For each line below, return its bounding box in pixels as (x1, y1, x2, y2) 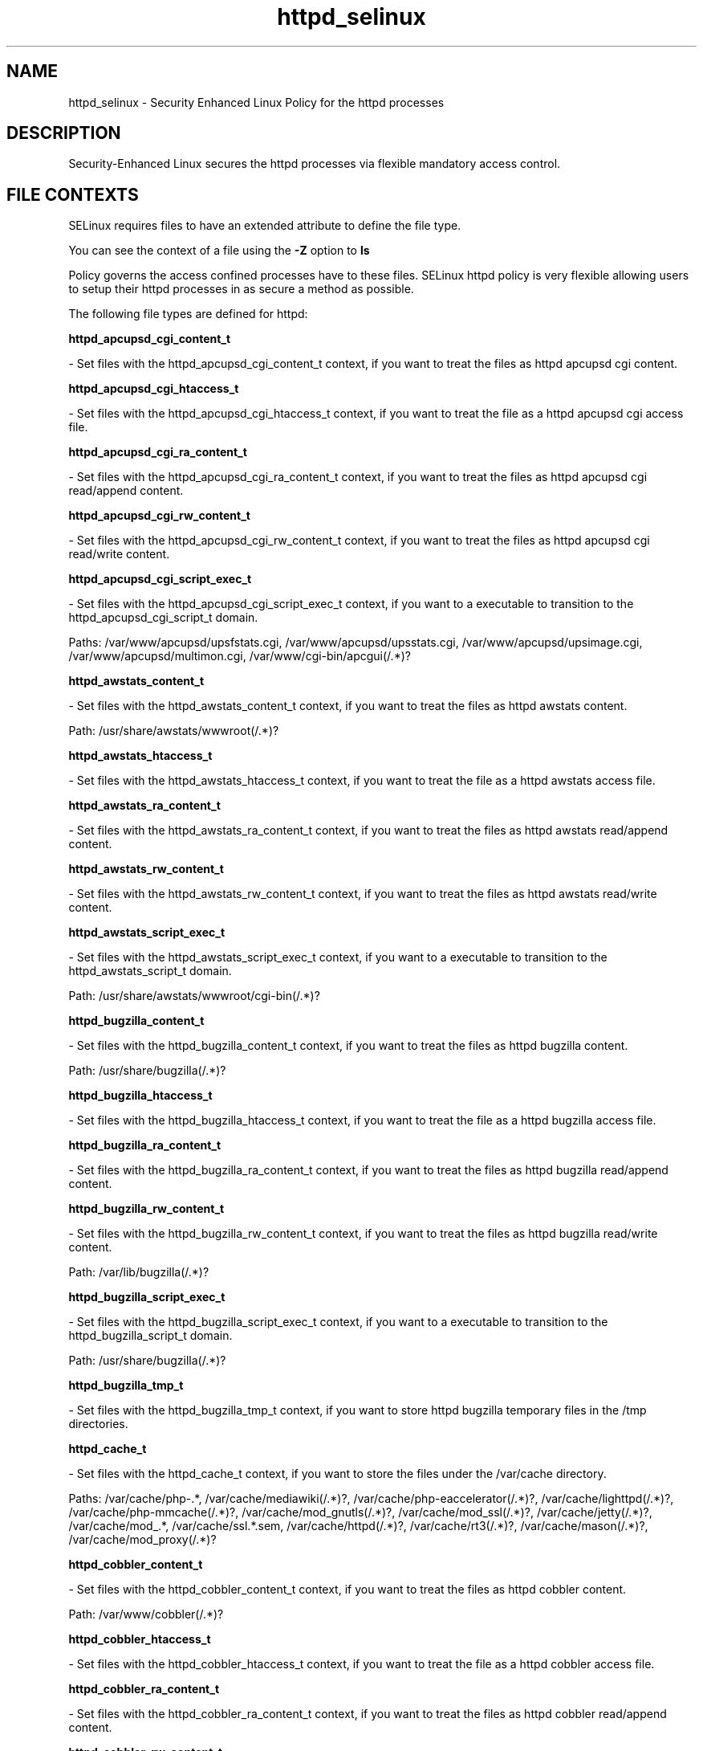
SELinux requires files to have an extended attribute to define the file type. (68, 218, 461, 233)
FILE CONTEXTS (6, 184, 139, 205)
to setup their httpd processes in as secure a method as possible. (68, 282, 414, 296)
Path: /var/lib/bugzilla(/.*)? (68, 1265, 209, 1280)
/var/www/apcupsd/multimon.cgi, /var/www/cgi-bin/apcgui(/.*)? (68, 649, 411, 663)
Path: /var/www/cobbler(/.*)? (68, 1607, 224, 1622)
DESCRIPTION (6, 123, 121, 144)
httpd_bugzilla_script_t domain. (68, 1329, 233, 1343)
